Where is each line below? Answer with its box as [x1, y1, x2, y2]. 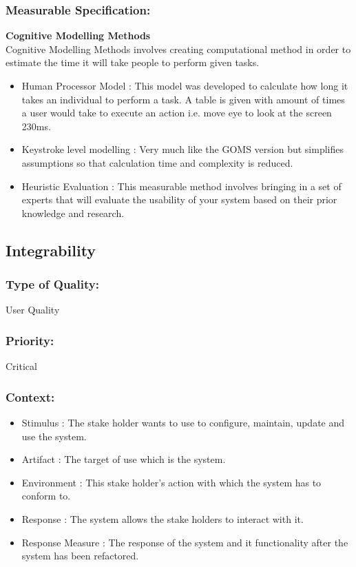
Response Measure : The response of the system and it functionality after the [21, 535, 348, 549]
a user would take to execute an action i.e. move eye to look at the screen [21, 105, 332, 120]
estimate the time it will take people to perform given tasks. [6, 55, 260, 70]
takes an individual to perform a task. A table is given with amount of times [21, 92, 345, 106]
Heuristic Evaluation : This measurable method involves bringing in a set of [21, 178, 342, 193]
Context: [6, 388, 55, 405]
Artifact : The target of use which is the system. [21, 452, 226, 466]
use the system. [21, 429, 87, 443]
